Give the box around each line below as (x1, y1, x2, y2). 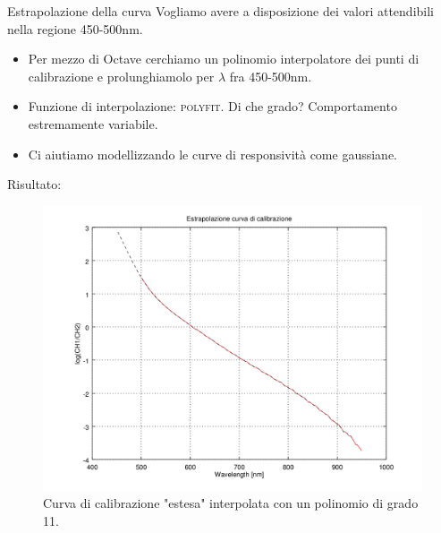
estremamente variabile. (28, 114, 158, 133)
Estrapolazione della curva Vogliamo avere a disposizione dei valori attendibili (7, 2, 435, 20)
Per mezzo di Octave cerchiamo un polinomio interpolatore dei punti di (28, 49, 420, 68)
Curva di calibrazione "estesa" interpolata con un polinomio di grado (43, 494, 419, 512)
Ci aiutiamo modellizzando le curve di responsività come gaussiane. (28, 144, 397, 163)
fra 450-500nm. (229, 66, 312, 85)
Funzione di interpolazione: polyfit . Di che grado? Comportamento (28, 97, 397, 116)
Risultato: (7, 175, 62, 193)
